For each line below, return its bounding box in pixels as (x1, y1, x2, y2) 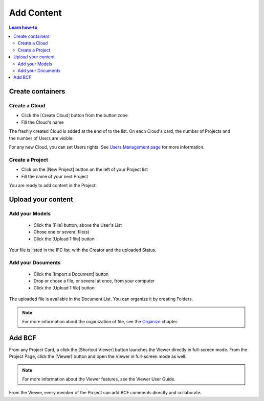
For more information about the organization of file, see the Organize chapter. (22, 318, 178, 324)
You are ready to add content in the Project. (9, 182, 97, 188)
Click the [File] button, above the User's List (33, 222, 122, 228)
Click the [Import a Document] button (33, 271, 109, 277)
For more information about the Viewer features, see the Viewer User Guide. (22, 376, 176, 382)
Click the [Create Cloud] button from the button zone (21, 113, 128, 118)
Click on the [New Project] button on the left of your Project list (21, 166, 148, 172)
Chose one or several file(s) (33, 229, 89, 235)
